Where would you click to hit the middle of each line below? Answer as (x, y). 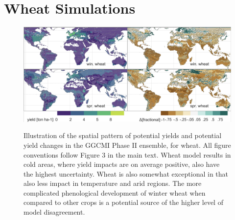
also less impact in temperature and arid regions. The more (113, 183)
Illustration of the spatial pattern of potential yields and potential (123, 135)
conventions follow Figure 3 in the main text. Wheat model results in (127, 154)
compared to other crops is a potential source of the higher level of (123, 202)
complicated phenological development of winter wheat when (115, 192)
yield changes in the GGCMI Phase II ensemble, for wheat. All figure (127, 145)
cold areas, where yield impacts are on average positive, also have (122, 164)
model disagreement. (54, 212)
